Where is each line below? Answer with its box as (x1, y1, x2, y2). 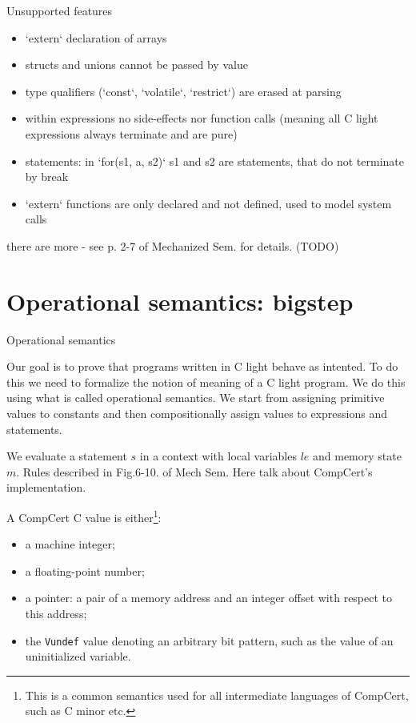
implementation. (6, 479, 86, 496)
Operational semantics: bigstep (6, 284, 354, 317)
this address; (25, 605, 87, 622)
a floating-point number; (25, 562, 145, 579)
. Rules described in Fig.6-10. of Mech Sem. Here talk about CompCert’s (16, 463, 373, 480)
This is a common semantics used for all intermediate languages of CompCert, (25, 686, 409, 703)
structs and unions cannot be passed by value (25, 56, 248, 73)
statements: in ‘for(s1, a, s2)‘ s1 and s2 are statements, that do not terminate (25, 152, 404, 169)
